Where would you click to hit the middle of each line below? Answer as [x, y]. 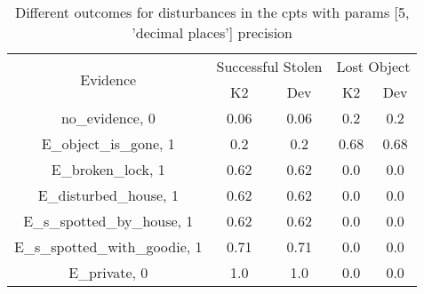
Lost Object [373, 66]
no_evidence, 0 [108, 118]
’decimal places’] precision [212, 32]
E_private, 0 [108, 272]
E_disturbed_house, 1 [108, 195]
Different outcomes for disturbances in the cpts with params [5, [212, 12]
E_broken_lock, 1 [108, 169]
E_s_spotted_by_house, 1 [108, 221]
